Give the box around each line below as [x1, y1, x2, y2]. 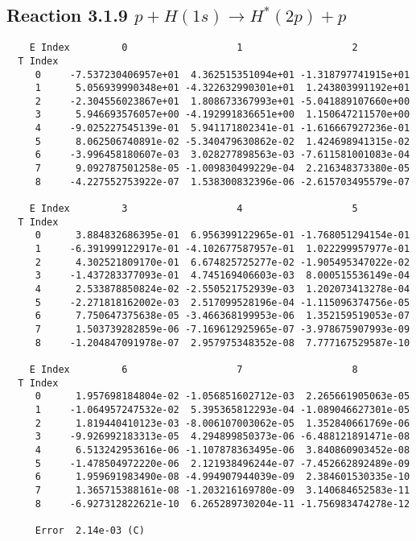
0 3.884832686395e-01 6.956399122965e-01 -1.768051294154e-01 [35, 229, 410, 242]
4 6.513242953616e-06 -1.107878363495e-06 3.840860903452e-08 [35, 444, 410, 456]
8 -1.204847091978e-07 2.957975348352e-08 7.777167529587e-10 [35, 337, 410, 349]
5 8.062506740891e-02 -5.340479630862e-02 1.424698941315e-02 [35, 135, 410, 147]
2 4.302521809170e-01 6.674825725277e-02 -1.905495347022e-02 [35, 256, 410, 268]
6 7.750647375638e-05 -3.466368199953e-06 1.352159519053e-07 [35, 310, 410, 322]
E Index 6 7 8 [29, 363, 358, 375]
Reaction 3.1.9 [6, 2, 128, 27]
